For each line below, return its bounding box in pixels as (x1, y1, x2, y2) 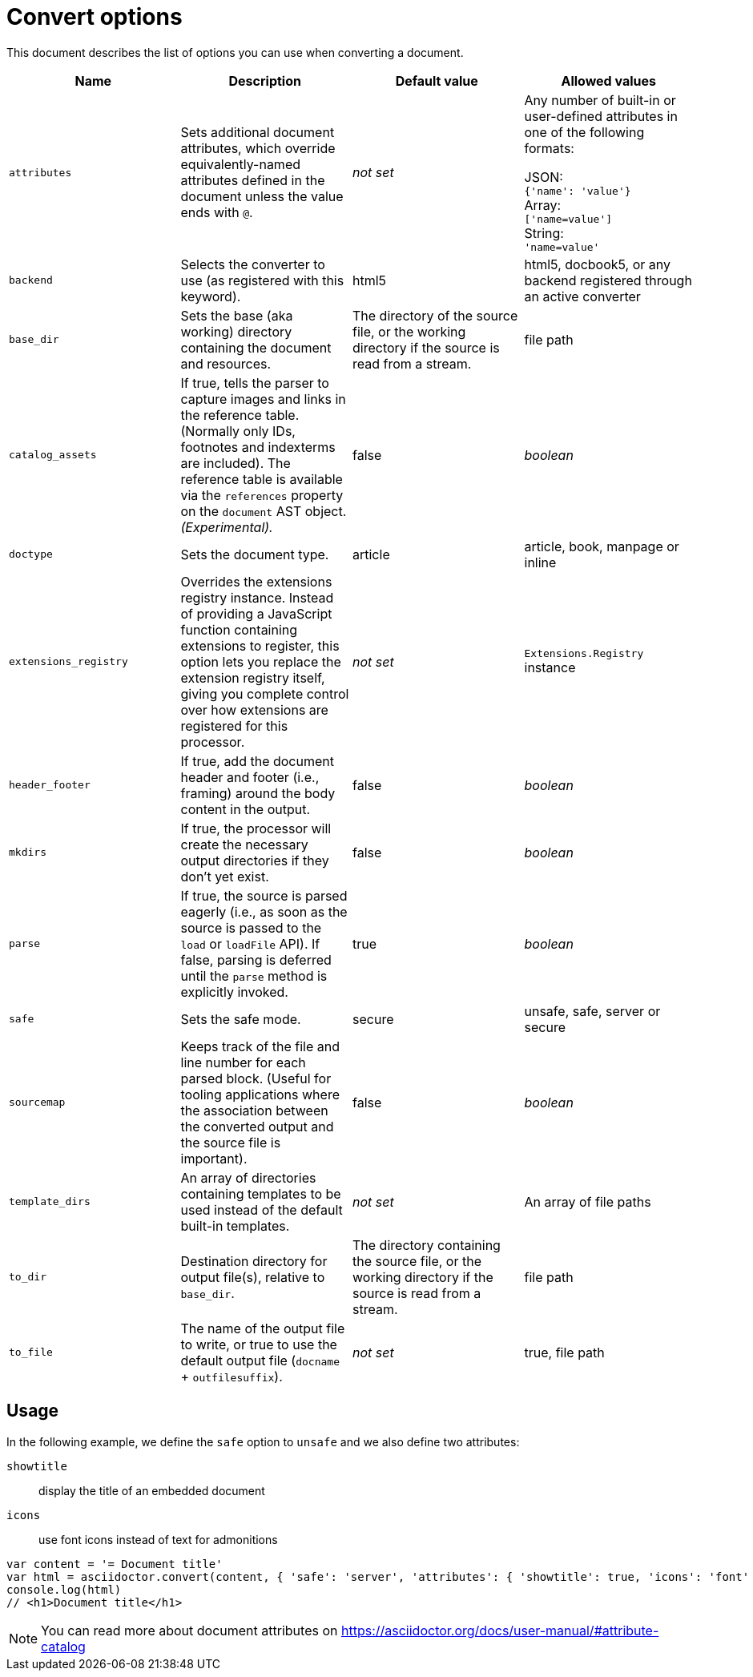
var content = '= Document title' (6, 1557, 223, 1570)
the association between (180, 1102, 328, 1119)
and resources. (180, 355, 272, 372)
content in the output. (180, 800, 311, 817)
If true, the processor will (180, 820, 332, 836)
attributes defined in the (180, 172, 325, 189)
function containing (180, 621, 298, 638)
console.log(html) (6, 1582, 122, 1596)
